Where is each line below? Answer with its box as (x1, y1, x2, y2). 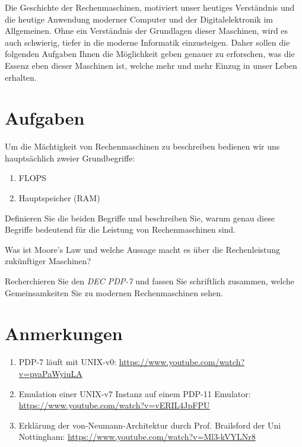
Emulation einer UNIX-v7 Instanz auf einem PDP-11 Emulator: (18, 387, 251, 400)
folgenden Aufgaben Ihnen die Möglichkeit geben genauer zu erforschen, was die (5, 47, 295, 60)
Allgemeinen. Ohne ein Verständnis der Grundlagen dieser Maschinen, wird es (5, 24, 288, 37)
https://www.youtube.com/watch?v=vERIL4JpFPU (18, 399, 210, 411)
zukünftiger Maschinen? (5, 255, 91, 267)
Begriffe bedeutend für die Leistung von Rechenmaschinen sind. (5, 223, 236, 236)
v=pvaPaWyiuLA (18, 367, 82, 379)
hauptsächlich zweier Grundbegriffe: (5, 151, 135, 164)
